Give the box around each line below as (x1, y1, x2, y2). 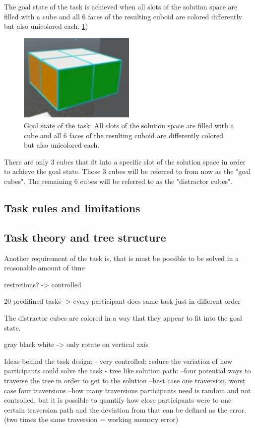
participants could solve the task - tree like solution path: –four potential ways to (4, 365, 251, 376)
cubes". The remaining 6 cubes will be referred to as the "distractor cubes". (4, 176, 233, 186)
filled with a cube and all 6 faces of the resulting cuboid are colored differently (4, 11, 242, 21)
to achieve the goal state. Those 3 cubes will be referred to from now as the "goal (4, 166, 251, 176)
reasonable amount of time (4, 262, 85, 273)
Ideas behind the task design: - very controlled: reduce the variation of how (4, 355, 233, 366)
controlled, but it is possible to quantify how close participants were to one (4, 395, 232, 405)
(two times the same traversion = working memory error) (4, 414, 179, 425)
